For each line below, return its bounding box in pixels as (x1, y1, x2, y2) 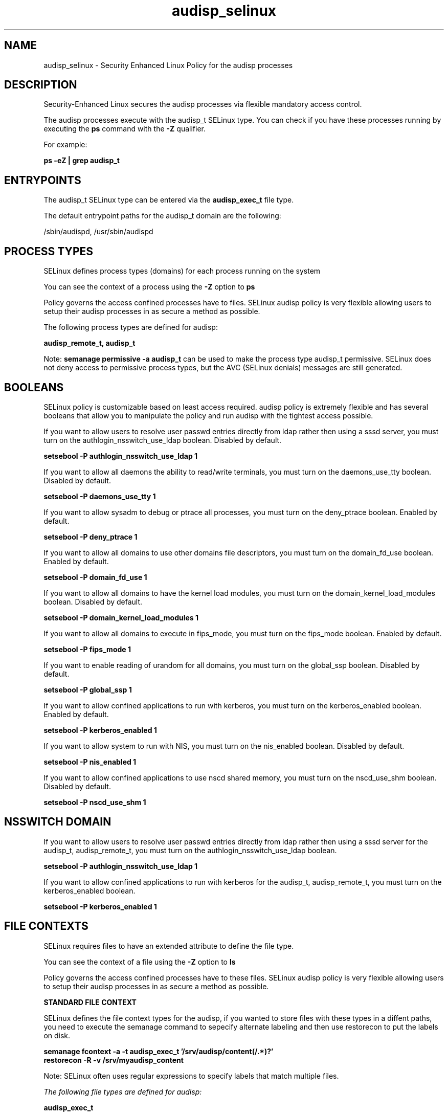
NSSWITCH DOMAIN (4, 815, 111, 829)
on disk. (43, 1031, 71, 1040)
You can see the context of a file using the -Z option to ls (43, 957, 236, 966)
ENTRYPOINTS (4, 173, 81, 187)
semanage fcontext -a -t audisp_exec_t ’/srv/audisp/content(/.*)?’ (43, 1046, 274, 1056)
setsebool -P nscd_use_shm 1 (43, 797, 146, 807)
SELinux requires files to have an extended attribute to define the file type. (43, 941, 294, 950)
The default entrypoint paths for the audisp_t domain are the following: (43, 211, 281, 220)
